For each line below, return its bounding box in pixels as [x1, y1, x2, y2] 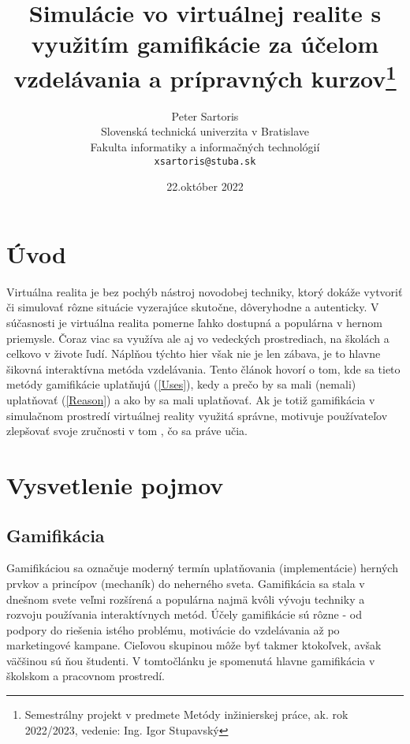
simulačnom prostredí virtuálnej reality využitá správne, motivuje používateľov [6, 407, 388, 423]
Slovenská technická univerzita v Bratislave [100, 123, 310, 139]
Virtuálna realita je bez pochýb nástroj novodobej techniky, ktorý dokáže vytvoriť [6, 283, 403, 299]
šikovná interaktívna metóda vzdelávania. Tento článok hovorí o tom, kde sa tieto [6, 360, 401, 377]
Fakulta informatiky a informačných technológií [90, 139, 320, 155]
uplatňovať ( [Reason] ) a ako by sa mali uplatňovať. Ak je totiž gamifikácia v [6, 391, 375, 407]
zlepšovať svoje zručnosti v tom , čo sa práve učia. [6, 422, 248, 439]
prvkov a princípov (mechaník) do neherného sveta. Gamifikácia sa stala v [6, 575, 365, 591]
